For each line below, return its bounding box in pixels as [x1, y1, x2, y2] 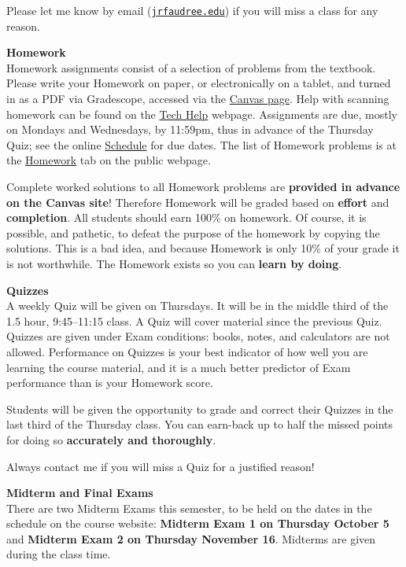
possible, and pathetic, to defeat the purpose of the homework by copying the [6, 224, 380, 241]
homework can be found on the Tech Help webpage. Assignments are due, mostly [6, 105, 397, 122]
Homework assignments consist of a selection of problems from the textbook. [6, 59, 376, 75]
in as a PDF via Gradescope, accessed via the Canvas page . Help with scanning [6, 90, 389, 107]
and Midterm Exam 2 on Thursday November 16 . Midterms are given [6, 530, 376, 547]
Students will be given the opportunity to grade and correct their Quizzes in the [6, 400, 393, 417]
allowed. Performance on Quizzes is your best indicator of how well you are [6, 343, 368, 359]
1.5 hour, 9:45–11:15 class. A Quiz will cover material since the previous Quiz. [6, 312, 382, 329]
